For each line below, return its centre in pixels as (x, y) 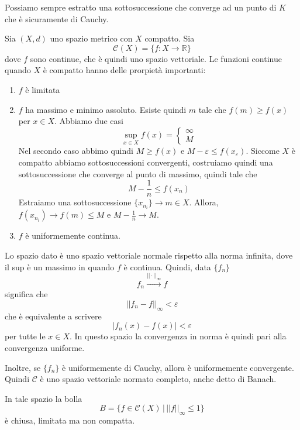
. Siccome (263, 151)
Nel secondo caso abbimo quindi (76, 151)
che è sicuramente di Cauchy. (57, 18)
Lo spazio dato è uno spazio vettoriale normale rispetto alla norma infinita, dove (149, 255)
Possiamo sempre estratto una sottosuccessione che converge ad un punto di (141, 7)
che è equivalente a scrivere (53, 316)
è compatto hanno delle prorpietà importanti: (124, 70)
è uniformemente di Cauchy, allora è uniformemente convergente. (178, 367)
